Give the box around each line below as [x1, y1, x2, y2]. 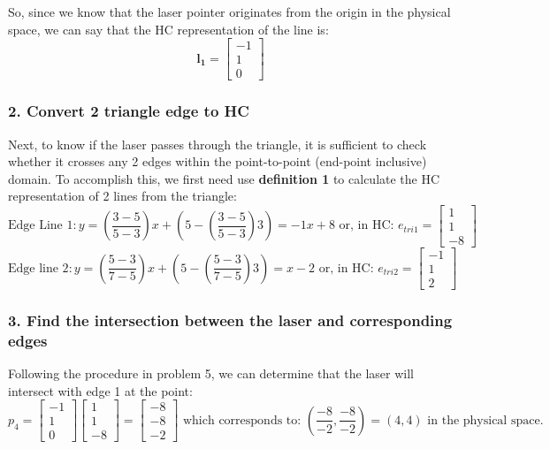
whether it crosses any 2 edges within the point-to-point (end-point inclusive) [8, 152, 427, 171]
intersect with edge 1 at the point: [8, 381, 193, 400]
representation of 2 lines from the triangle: [8, 186, 237, 205]
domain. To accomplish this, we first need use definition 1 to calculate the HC [8, 169, 440, 187]
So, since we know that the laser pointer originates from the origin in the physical [8, 3, 451, 20]
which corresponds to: [182, 414, 302, 427]
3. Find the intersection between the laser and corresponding [8, 308, 453, 331]
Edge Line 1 [8, 219, 73, 232]
